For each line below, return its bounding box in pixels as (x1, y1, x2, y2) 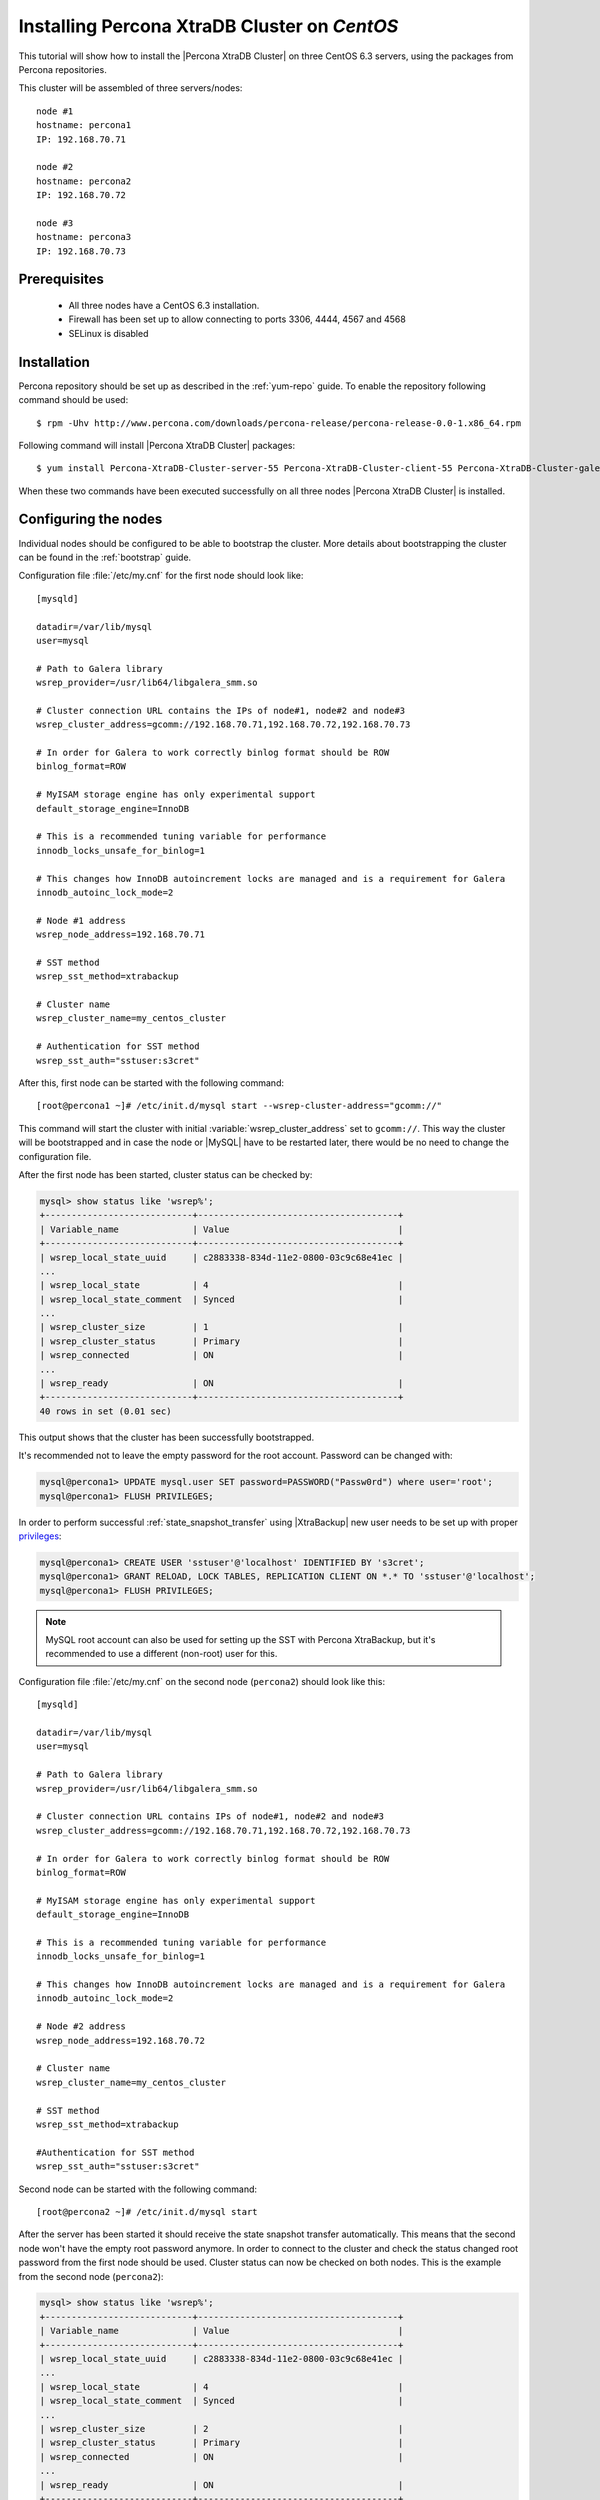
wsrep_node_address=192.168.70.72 (36, 2035, 205, 2046)
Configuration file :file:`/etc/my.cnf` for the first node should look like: (18, 570, 304, 582)
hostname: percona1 (36, 120, 132, 131)
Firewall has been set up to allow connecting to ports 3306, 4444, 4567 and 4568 (68, 313, 407, 325)
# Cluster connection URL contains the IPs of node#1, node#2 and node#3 (36, 705, 406, 716)
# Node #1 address (36, 915, 127, 926)
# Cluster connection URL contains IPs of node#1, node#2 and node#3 (36, 1811, 385, 1822)
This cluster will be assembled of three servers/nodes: (18, 82, 243, 94)
